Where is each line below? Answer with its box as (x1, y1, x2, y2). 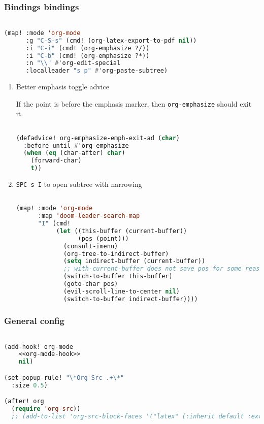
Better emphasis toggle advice (16, 81, 109, 92)
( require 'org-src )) (11, 405, 81, 413)
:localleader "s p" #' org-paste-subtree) (25, 67, 168, 75)
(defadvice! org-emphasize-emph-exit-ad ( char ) (16, 134, 180, 142)
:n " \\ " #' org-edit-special (25, 59, 121, 67)
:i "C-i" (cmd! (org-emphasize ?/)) (25, 44, 150, 52)
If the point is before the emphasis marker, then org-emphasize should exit (16, 98, 252, 109)
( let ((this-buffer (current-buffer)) (56, 227, 187, 235)
